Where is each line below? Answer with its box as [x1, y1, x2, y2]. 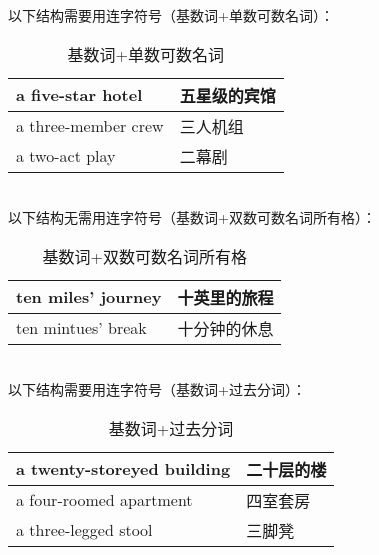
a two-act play [16, 144, 116, 168]
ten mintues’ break [16, 316, 147, 340]
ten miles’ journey [16, 285, 162, 309]
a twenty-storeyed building [16, 457, 231, 481]
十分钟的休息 [177, 316, 274, 340]
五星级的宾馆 [179, 83, 276, 107]
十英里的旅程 [177, 285, 274, 309]
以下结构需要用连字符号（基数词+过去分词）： [8, 379, 306, 400]
